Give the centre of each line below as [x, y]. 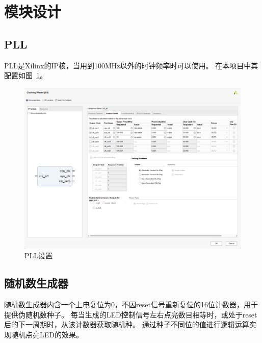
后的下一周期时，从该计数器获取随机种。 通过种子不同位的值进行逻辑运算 [127, 324]
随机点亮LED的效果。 [47, 335]
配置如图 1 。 [25, 75]
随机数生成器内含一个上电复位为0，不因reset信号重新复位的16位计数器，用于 [131, 304]
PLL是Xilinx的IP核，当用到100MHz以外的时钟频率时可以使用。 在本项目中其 [131, 65]
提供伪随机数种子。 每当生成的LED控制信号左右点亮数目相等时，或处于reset [131, 314]
